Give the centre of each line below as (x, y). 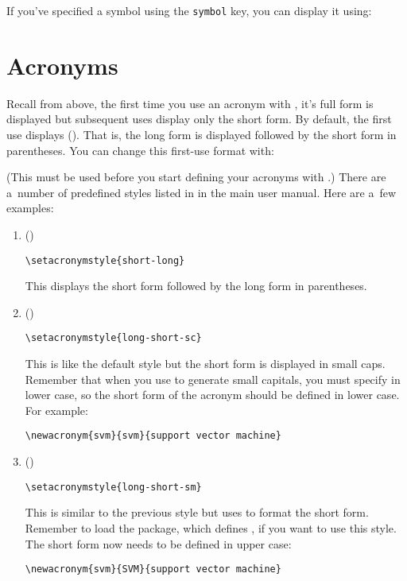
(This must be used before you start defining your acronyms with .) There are (196, 177)
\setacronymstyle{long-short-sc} (113, 338)
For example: (56, 410)
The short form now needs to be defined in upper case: (158, 543)
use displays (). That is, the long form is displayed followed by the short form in (202, 134)
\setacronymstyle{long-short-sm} (113, 487)
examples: (30, 208)
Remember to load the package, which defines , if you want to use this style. (211, 527)
